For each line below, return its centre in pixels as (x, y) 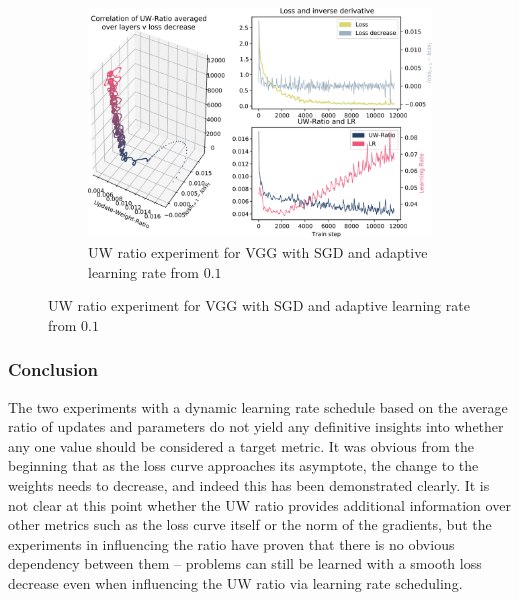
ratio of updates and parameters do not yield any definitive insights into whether (256, 426)
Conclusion (53, 369)
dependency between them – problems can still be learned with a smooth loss (245, 563)
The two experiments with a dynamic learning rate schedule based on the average (258, 406)
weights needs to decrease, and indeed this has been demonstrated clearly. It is (249, 485)
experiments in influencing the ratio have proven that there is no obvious (231, 543)
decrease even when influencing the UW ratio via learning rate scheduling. (235, 582)
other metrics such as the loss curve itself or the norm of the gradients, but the (250, 524)
